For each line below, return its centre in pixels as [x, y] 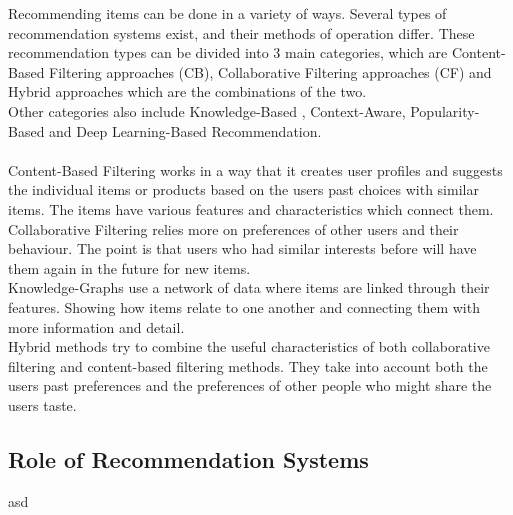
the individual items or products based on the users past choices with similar [243, 189]
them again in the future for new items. [129, 267]
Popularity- [445, 110]
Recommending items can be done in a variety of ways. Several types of [227, 13]
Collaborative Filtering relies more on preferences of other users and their [233, 228]
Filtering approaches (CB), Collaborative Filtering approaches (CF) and [270, 71]
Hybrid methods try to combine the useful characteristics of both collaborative [249, 346]
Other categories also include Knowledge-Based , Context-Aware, [207, 110]
